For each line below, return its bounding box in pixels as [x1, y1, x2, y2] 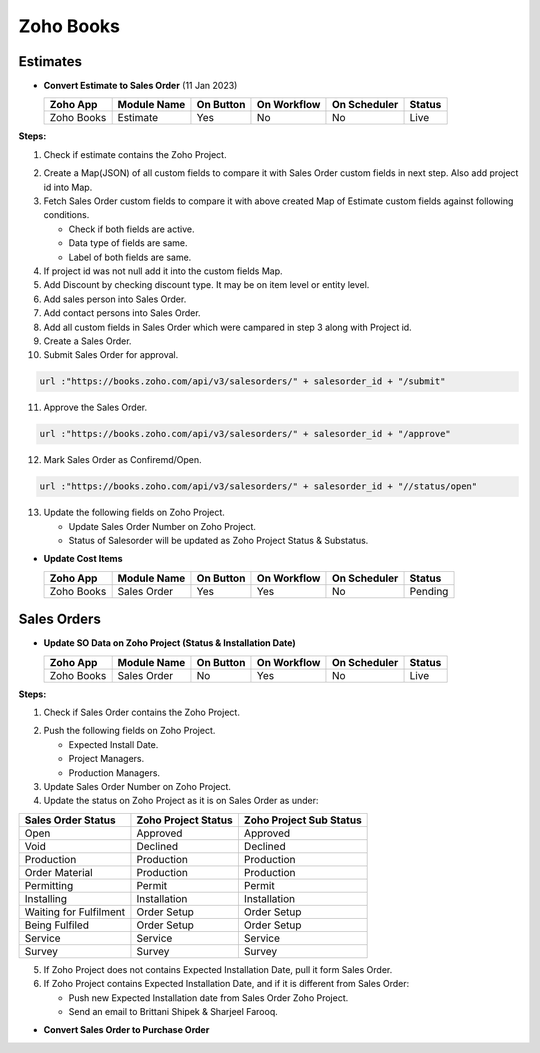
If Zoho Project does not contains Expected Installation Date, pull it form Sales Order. [43, 963, 393, 975]
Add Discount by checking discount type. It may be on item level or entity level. [43, 279, 370, 291]
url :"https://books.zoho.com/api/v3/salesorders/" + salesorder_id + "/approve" [39, 428, 452, 440]
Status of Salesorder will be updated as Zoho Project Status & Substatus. [68, 535, 369, 546]
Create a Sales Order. [43, 335, 132, 347]
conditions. [43, 209, 90, 221]
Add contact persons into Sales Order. [43, 307, 201, 319]
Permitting [24, 878, 74, 892]
